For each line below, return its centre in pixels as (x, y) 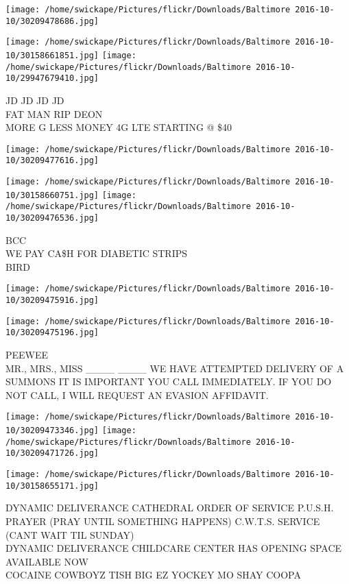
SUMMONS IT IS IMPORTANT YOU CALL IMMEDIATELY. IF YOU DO (169, 381)
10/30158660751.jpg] (52, 195)
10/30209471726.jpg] (52, 453)
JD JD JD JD (35, 100)
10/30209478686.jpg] (52, 21)
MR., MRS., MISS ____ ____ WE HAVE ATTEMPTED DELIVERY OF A (175, 368)
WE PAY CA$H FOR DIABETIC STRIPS (97, 253)
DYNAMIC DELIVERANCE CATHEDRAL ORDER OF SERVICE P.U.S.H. (170, 508)
